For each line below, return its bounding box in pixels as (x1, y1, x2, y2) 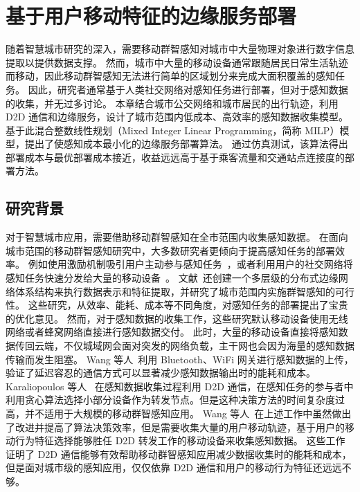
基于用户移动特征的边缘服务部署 (6, 1, 297, 30)
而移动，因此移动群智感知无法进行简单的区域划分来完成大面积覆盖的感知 (6, 69, 335, 83)
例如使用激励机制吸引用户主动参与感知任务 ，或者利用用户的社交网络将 (28, 257, 353, 271)
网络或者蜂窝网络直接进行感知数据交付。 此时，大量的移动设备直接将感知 (6, 325, 339, 339)
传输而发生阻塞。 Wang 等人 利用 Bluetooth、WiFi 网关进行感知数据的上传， (6, 352, 354, 366)
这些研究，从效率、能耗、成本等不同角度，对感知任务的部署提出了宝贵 (28, 298, 348, 312)
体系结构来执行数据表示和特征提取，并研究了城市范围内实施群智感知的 (15, 284, 335, 298)
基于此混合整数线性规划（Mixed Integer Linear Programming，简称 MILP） (6, 122, 340, 137)
